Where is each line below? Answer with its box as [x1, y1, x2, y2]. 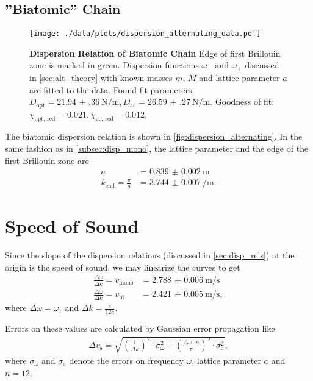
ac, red [95, 116, 113, 123]
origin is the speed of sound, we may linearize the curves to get [5, 260, 240, 273]
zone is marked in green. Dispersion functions [29, 59, 199, 71]
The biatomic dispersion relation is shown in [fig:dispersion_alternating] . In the [5, 130, 303, 143]
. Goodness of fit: [210, 95, 275, 108]
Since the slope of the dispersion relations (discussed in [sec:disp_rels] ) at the [5, 249, 295, 262]
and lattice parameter [199, 71, 280, 84]
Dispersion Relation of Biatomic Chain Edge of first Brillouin [29, 46, 281, 59]
